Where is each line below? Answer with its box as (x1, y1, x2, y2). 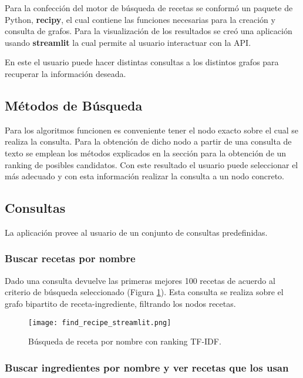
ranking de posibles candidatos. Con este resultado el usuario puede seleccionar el (5, 158, 298, 170)
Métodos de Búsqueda (5, 96, 143, 114)
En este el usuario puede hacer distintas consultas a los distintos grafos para (5, 56, 279, 68)
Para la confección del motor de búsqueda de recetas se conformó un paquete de (5, 2, 293, 14)
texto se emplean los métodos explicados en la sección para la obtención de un (5, 146, 287, 159)
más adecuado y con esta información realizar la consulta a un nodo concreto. (5, 170, 284, 182)
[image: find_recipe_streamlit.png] (28, 318, 171, 327)
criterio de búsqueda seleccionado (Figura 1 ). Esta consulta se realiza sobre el (5, 286, 284, 298)
